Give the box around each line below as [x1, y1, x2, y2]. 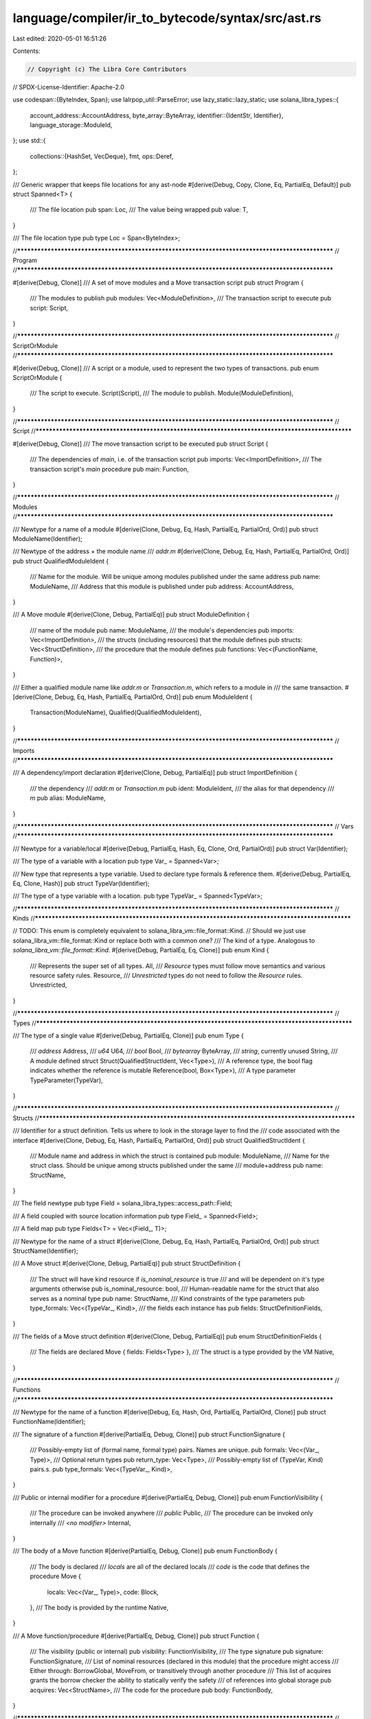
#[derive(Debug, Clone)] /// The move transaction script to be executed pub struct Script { [12, 439, 269, 448]
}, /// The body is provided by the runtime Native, [30, 1603, 169, 1612]
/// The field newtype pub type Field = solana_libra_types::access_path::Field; [12, 1199, 233, 1207]
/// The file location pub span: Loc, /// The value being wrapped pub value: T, [30, 206, 249, 214]
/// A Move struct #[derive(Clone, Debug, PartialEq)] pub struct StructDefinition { [12, 1259, 241, 1268]
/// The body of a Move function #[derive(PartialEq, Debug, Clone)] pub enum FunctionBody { [12, 1547, 278, 1555]
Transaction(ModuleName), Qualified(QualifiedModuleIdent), [30, 708, 202, 716]
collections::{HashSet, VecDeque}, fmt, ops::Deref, [30, 152, 174, 160]
